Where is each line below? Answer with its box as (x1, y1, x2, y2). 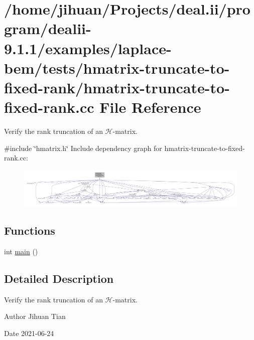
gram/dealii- (4, 18, 91, 39)
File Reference (99, 97, 201, 117)
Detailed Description (4, 271, 114, 286)
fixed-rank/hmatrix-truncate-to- (4, 77, 230, 97)
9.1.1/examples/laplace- (4, 38, 172, 58)
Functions (4, 223, 55, 238)
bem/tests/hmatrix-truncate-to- (4, 57, 230, 78)
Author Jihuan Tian (4, 311, 66, 321)
